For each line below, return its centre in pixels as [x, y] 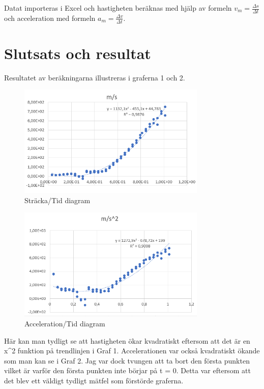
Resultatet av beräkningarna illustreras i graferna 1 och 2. [95, 77]
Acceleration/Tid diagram [65, 323]
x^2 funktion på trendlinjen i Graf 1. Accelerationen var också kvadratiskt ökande [132, 351]
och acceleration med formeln [50, 18]
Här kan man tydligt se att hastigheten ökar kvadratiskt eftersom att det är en [127, 340]
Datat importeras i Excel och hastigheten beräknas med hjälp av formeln [118, 8]
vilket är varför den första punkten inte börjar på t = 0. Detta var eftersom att [127, 370]
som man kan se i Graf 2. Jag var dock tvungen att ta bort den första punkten [127, 360]
